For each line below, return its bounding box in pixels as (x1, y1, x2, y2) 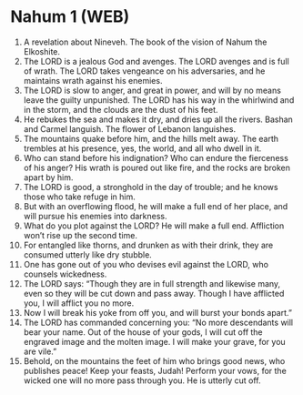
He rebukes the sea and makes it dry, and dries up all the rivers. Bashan (23, 114, 294, 125)
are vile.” (23, 346, 57, 357)
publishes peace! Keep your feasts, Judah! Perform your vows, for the (23, 365, 288, 376)
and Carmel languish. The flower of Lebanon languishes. (23, 123, 236, 134)
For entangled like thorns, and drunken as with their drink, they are (23, 239, 274, 250)
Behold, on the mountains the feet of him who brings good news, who (23, 355, 286, 366)
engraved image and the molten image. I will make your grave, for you (23, 336, 286, 347)
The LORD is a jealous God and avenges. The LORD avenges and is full (23, 56, 289, 66)
